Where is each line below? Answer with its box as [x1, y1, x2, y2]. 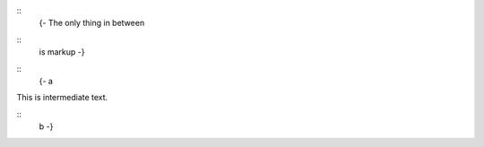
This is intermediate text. [16, 92, 108, 103]
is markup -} [39, 47, 85, 57]
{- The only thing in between [39, 18, 145, 29]
